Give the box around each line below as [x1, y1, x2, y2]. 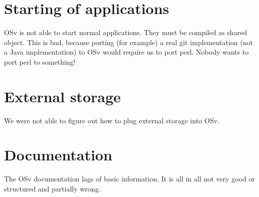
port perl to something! [4, 56, 76, 67]
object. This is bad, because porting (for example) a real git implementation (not [4, 37, 253, 47]
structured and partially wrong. [4, 183, 101, 193]
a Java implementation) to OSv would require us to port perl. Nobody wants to [4, 47, 249, 57]
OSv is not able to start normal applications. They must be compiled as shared [4, 27, 247, 38]
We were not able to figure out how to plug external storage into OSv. [4, 115, 219, 125]
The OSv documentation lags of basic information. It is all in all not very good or [4, 173, 255, 184]
